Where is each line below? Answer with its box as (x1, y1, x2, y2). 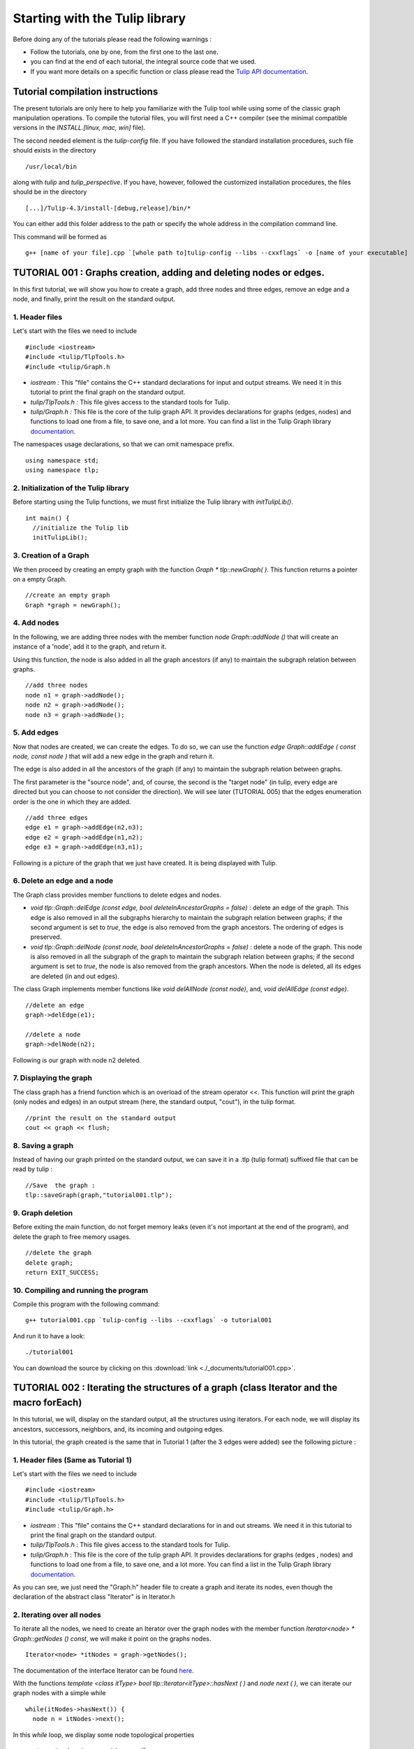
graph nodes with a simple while (13, 1689, 106, 1697)
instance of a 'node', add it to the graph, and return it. (13, 642, 167, 651)
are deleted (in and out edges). (30, 972, 119, 980)
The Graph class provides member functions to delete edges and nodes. (13, 891, 222, 899)
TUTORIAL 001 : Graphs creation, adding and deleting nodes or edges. (13, 267, 325, 278)
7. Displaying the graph (13, 1073, 92, 1083)
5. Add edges (13, 728, 59, 737)
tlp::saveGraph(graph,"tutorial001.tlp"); (25, 1191, 173, 1199)
